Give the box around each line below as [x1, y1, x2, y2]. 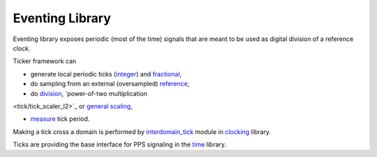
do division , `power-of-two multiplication [30, 89, 148, 97]
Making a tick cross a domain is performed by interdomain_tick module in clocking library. [13, 127, 272, 135]
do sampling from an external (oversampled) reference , [30, 80, 190, 88]
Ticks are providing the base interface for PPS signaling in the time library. [13, 140, 227, 149]
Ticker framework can [13, 57, 77, 65]
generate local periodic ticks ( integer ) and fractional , [30, 69, 182, 78]
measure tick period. [30, 115, 90, 123]
